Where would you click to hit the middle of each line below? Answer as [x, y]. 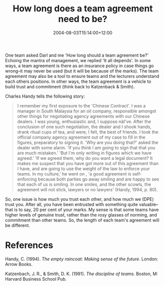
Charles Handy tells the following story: [45, 96]
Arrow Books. [19, 264]
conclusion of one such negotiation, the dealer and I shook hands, [84, 127]
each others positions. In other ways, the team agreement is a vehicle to [78, 81]
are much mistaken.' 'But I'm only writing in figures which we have [84, 153]
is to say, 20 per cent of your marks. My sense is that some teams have [86, 210]
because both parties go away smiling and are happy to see [98, 179]
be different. [18, 225]
